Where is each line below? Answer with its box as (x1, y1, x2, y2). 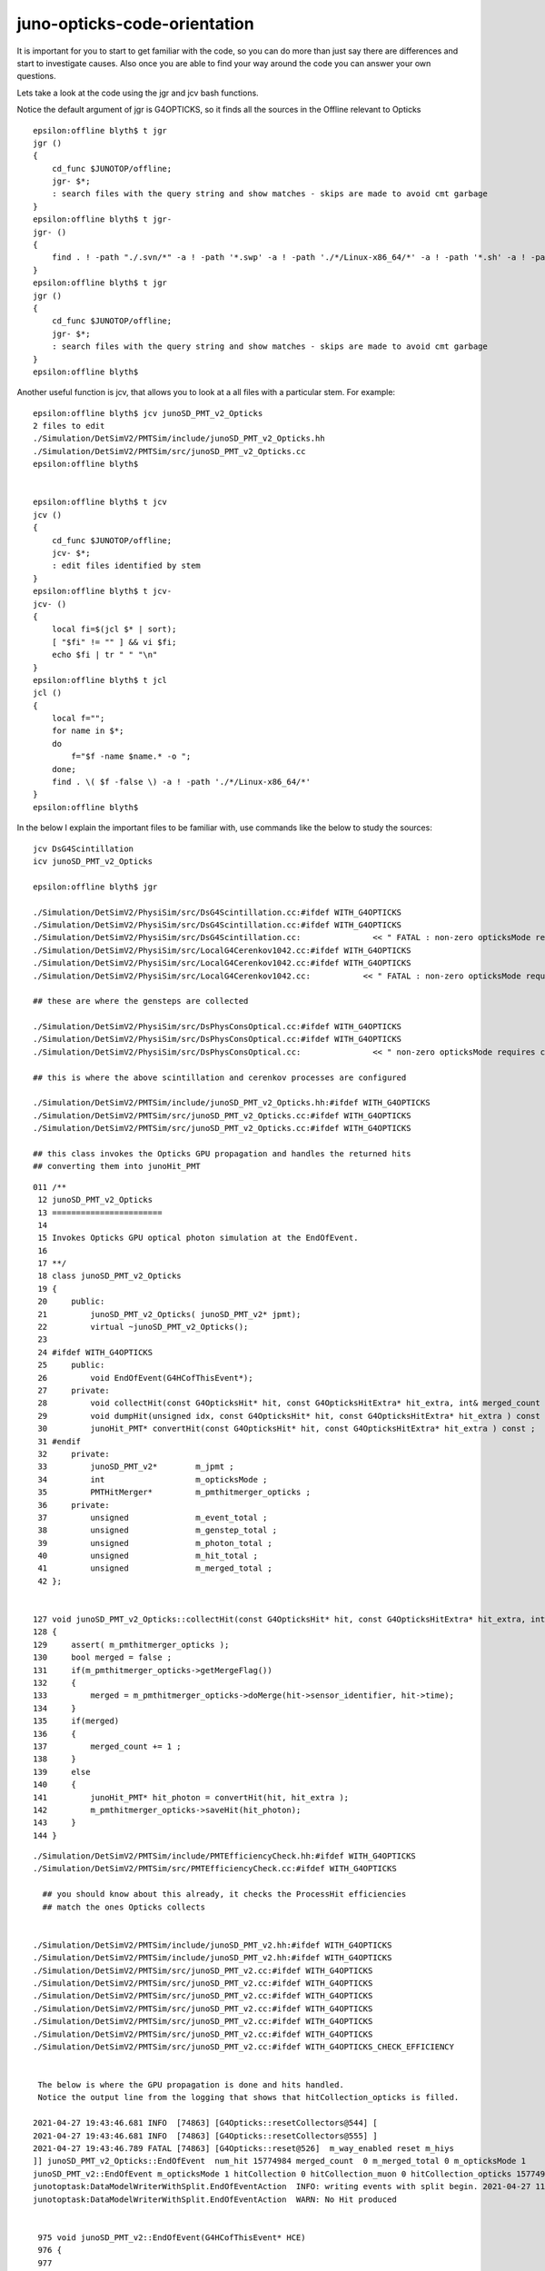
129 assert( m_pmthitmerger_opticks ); (33, 1640, 230, 1650)
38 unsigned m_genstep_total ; (37, 1525, 277, 1535)
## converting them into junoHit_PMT (33, 1161, 202, 1172)
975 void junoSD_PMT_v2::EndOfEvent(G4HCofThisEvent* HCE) (37, 2232, 306, 2243)
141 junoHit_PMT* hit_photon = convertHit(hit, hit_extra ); (33, 1792, 350, 1802)
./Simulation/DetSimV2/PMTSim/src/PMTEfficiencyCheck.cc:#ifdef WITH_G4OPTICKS (33, 1863, 397, 1874)
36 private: (37, 1500, 110, 1510)
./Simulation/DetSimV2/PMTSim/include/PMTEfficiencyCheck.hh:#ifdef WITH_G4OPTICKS (33, 1851, 417, 1861)
